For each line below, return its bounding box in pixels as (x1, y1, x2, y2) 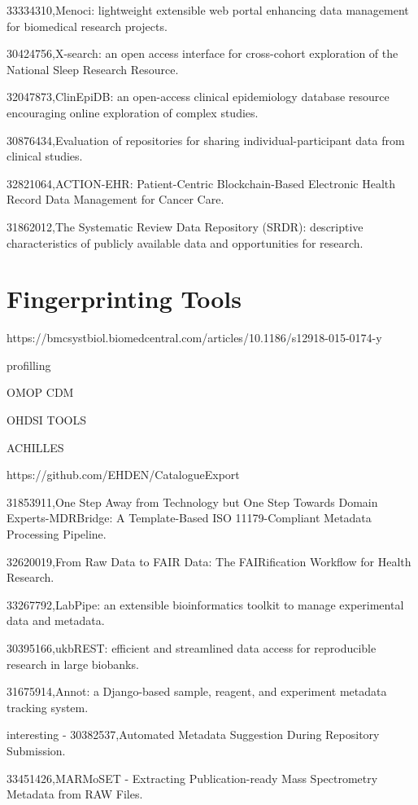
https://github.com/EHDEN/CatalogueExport (7, 466, 240, 483)
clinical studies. (7, 147, 83, 165)
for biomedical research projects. (7, 17, 168, 34)
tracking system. (7, 698, 89, 715)
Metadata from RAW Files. (7, 785, 143, 803)
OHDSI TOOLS (7, 411, 87, 429)
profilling (7, 356, 51, 373)
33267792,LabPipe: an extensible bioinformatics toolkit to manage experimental (7, 596, 404, 613)
